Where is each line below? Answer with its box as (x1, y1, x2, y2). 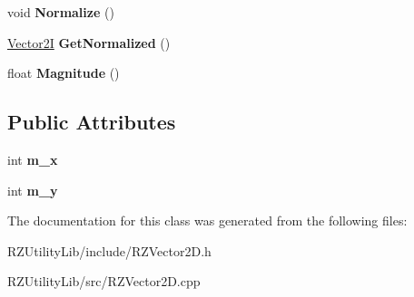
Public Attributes (7, 108, 176, 136)
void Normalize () (7, 3, 114, 21)
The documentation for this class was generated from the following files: (7, 211, 408, 230)
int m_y (7, 180, 58, 199)
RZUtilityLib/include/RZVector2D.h (7, 241, 212, 260)
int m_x (7, 149, 58, 168)
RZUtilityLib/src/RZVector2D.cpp (7, 272, 201, 291)
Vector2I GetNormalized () (7, 33, 171, 52)
